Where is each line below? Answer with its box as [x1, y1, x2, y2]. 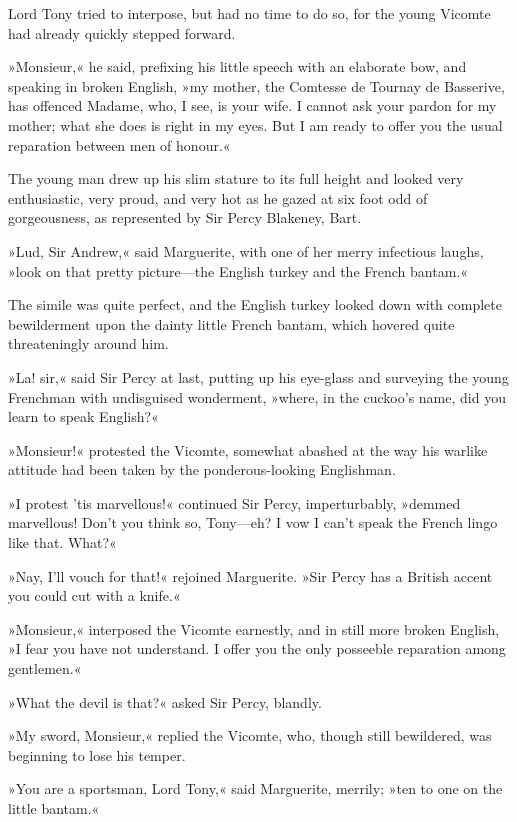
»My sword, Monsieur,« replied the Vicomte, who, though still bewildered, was [8, 725, 492, 746]
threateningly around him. [8, 333, 169, 354]
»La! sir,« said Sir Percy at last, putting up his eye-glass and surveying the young [8, 366, 509, 387]
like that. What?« [8, 532, 117, 553]
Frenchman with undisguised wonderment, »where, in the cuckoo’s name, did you [8, 386, 506, 407]
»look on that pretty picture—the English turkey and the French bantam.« [8, 260, 468, 281]
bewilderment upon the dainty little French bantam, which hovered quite [8, 313, 455, 334]
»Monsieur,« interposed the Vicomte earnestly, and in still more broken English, [8, 618, 500, 639]
